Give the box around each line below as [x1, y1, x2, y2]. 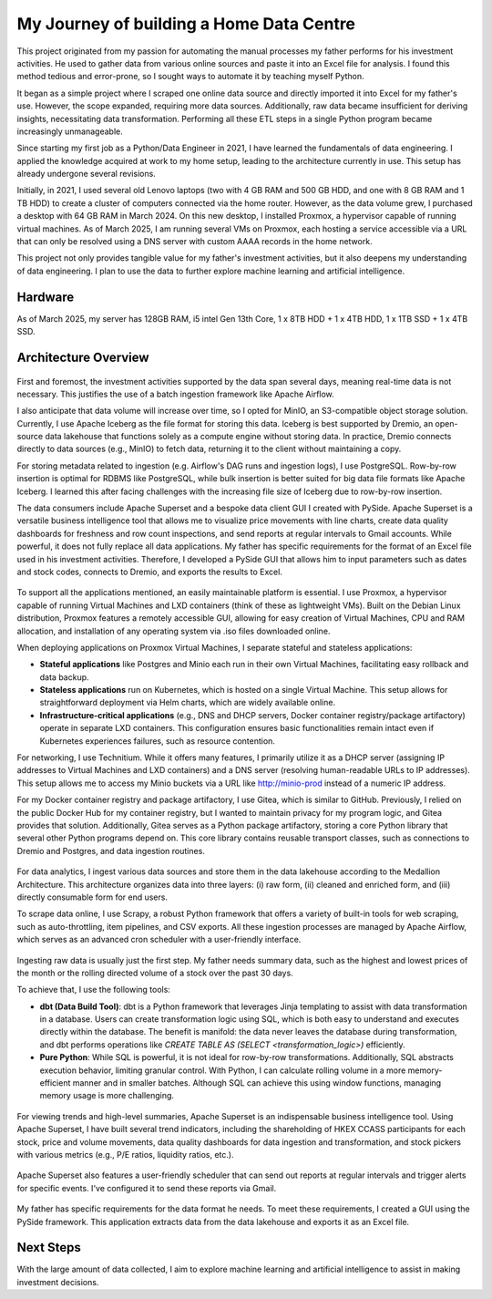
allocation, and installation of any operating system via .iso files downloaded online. [16, 625, 331, 636]
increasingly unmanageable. [16, 126, 123, 137]
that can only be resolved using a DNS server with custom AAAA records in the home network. [16, 236, 373, 247]
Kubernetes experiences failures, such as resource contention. [39, 735, 275, 747]
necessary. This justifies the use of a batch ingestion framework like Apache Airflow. [16, 388, 334, 399]
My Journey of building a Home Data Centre [16, 14, 355, 34]
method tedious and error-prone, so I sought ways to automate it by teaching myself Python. [16, 71, 364, 82]
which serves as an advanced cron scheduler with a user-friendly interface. [16, 934, 302, 945]
